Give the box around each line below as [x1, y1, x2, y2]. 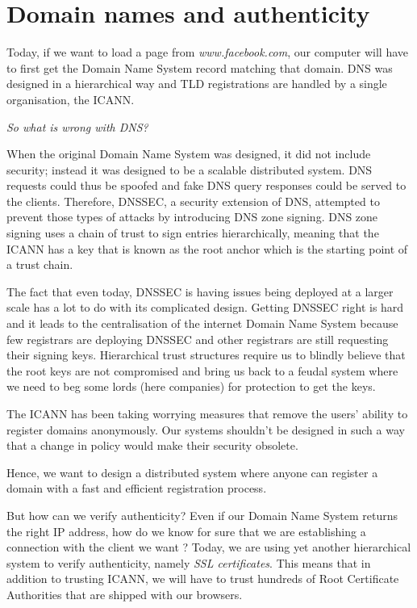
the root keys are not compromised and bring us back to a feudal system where [6, 362, 398, 379]
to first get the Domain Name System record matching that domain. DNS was [6, 59, 393, 76]
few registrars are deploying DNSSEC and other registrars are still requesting [6, 330, 389, 347]
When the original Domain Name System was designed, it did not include [6, 145, 371, 162]
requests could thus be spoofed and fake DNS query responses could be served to [6, 177, 407, 194]
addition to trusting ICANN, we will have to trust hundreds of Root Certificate [6, 570, 399, 587]
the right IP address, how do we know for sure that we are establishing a [6, 522, 366, 539]
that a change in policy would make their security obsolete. [6, 437, 298, 454]
